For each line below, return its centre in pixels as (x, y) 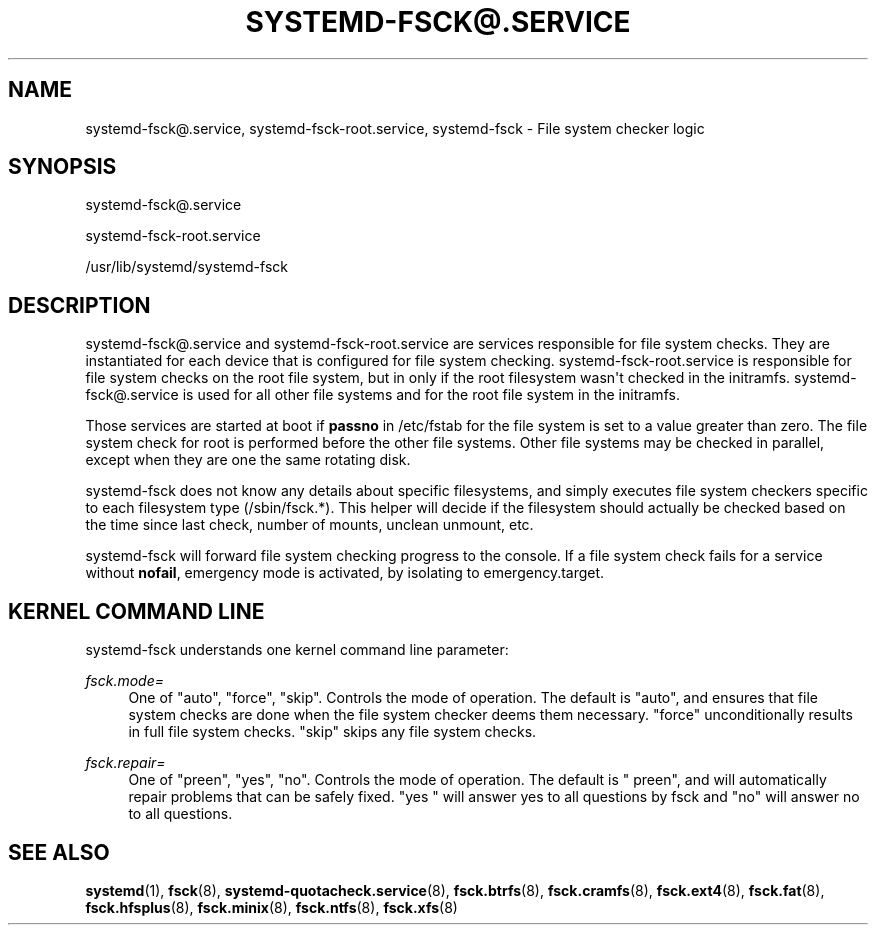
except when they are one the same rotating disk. (248, 460)
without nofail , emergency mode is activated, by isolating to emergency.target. (345, 573)
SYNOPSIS (62, 167)
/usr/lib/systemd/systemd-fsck (186, 267)
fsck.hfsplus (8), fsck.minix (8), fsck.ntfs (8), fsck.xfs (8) (271, 907)
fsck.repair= (125, 763)
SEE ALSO (59, 852)
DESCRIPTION (79, 305)
